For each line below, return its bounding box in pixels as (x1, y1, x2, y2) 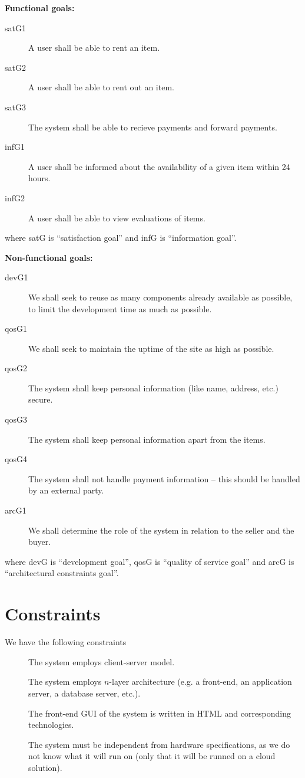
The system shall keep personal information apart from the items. (28, 433, 266, 445)
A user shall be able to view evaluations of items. (28, 211, 205, 224)
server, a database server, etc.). (28, 687, 141, 699)
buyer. (28, 535, 51, 548)
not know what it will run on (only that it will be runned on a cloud (28, 750, 276, 762)
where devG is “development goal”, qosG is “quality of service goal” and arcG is (5, 555, 294, 567)
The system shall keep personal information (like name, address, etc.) (28, 381, 279, 394)
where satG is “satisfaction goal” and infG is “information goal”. (5, 231, 237, 244)
